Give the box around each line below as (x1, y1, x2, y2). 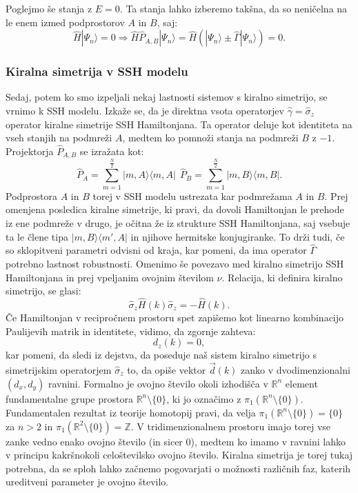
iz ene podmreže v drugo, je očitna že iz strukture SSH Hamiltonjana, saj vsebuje (6, 216, 350, 230)
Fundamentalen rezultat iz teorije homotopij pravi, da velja (6, 405, 256, 419)
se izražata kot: (79, 144, 144, 158)
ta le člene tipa (6, 229, 68, 243)
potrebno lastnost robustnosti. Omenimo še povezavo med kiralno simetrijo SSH (6, 256, 344, 270)
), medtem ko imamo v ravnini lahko (190, 434, 346, 448)
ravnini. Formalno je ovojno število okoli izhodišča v (48, 376, 268, 390)
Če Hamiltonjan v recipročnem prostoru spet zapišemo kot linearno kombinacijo (6, 310, 344, 324)
